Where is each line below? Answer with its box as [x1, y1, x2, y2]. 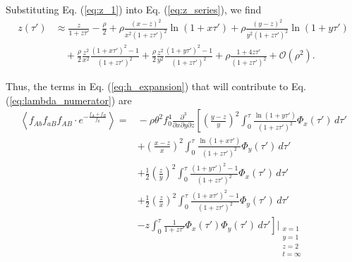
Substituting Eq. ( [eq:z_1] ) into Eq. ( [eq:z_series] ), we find [6, 2, 262, 16]
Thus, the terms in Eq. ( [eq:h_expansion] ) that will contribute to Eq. [6, 79, 306, 94]
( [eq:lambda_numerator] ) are [6, 92, 132, 107]
